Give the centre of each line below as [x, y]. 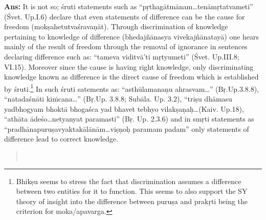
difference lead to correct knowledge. [61, 139]
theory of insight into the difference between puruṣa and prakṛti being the [132, 201]
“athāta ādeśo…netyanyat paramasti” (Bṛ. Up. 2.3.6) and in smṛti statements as [129, 119]
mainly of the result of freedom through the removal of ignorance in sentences [126, 46]
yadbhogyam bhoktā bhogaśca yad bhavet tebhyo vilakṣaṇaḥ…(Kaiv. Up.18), [124, 108]
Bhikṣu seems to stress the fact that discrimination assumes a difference [129, 181]
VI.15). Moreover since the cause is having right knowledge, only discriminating [129, 66]
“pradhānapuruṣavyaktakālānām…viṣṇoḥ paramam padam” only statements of [127, 128]
